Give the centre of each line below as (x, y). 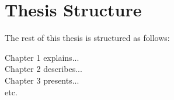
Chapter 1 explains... (42, 57)
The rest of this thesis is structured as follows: (87, 38)
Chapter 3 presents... (42, 80)
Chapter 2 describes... (43, 69)
